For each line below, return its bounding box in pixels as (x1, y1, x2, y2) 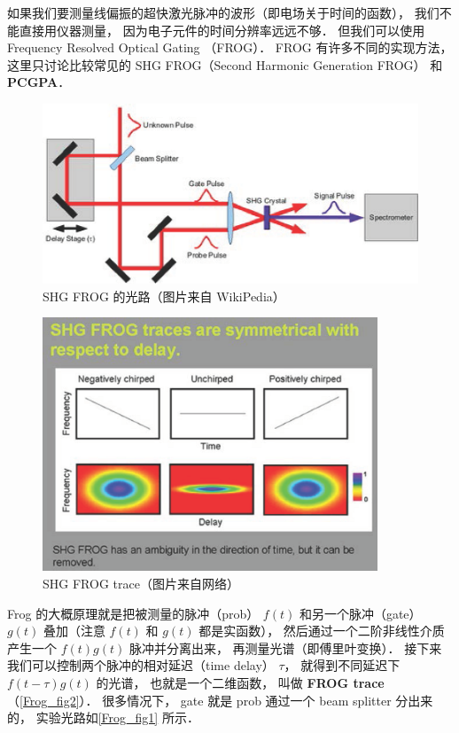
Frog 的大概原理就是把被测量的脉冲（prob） (7, 604, 260, 622)
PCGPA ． (7, 73, 71, 91)
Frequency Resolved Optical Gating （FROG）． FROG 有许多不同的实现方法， (7, 38, 453, 57)
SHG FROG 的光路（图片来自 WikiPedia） (43, 286, 285, 305)
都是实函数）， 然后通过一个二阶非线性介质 (198, 621, 445, 640)
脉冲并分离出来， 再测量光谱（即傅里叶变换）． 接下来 (128, 638, 442, 657)
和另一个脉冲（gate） (299, 604, 422, 622)
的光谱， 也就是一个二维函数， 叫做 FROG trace (96, 673, 385, 691)
